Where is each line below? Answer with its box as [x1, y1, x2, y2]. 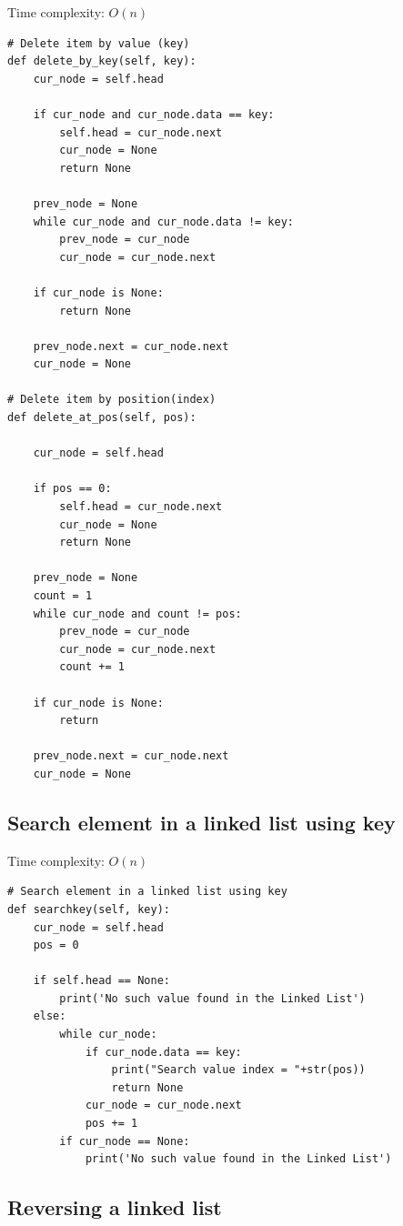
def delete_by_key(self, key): [7, 55, 196, 68]
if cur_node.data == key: [85, 1045, 242, 1059]
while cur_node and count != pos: [33, 607, 242, 620]
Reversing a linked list [7, 1193, 222, 1221]
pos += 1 [85, 1117, 138, 1131]
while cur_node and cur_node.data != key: [33, 215, 294, 228]
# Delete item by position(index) [7, 393, 217, 407]
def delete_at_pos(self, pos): [7, 411, 196, 425]
